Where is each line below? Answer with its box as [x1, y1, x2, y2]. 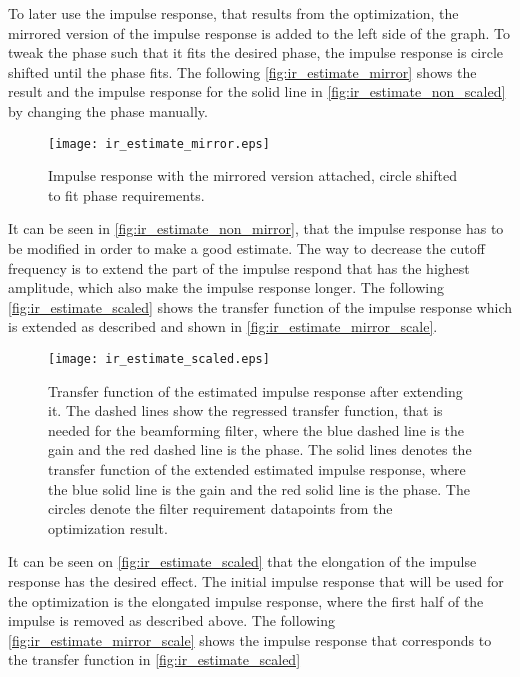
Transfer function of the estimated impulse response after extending [48, 380, 463, 401]
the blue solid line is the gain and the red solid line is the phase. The [48, 478, 470, 499]
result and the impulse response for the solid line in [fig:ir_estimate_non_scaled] [8, 81, 506, 102]
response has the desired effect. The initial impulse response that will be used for [8, 570, 504, 591]
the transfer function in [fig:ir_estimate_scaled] [8, 649, 301, 670]
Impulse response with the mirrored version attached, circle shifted [48, 165, 457, 186]
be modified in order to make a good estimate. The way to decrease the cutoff [8, 238, 485, 258]
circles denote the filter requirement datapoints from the [48, 498, 393, 519]
